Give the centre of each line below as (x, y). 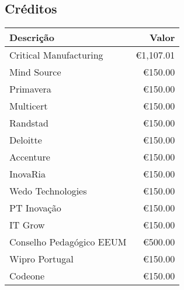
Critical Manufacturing (56, 55)
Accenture (30, 157)
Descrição (32, 37)
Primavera (30, 89)
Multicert (29, 106)
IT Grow (27, 225)
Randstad (29, 123)
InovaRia (28, 174)
